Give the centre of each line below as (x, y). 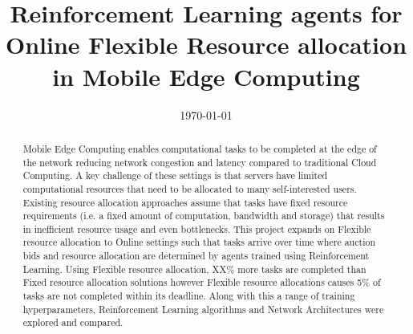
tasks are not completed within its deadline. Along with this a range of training (189, 296)
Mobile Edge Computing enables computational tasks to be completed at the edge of (200, 148)
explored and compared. (73, 322)
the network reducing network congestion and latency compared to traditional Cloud (200, 162)
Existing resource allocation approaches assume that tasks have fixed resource (185, 202)
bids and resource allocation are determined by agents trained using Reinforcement (196, 256)
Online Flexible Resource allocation (206, 45)
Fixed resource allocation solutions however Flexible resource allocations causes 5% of (202, 282)
